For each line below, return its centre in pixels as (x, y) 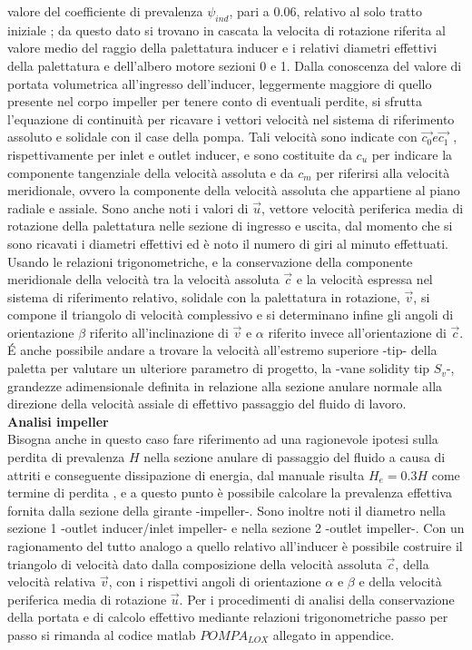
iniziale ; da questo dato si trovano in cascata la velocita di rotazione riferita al (226, 30)
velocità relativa (52, 581)
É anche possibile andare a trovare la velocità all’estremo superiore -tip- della (222, 350)
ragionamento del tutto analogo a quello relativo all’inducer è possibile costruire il (235, 546)
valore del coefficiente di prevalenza (105, 11)
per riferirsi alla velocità (383, 172)
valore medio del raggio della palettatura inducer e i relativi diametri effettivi (222, 48)
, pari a (249, 11)
